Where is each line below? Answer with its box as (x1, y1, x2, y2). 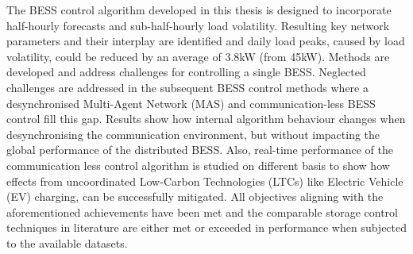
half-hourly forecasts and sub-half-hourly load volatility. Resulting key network (6, 17, 390, 33)
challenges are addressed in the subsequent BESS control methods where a (6, 79, 369, 95)
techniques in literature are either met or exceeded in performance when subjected (6, 219, 407, 236)
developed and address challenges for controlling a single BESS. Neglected (6, 63, 366, 80)
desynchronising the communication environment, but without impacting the (6, 125, 380, 142)
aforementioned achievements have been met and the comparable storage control (6, 203, 398, 220)
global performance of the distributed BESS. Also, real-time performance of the (6, 141, 393, 158)
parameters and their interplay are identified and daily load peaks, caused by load (6, 33, 405, 49)
